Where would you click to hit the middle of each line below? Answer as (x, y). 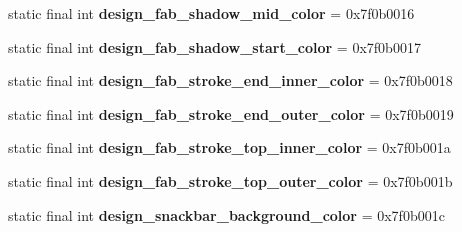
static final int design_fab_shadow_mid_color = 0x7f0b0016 (211, 13)
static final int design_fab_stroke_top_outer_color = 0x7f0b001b (230, 180)
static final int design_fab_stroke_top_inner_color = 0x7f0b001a (229, 147)
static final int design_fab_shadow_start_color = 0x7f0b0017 (214, 46)
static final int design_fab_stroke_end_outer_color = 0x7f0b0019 (231, 113)
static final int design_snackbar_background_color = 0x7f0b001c (226, 214)
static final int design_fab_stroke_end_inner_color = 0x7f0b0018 (230, 80)
